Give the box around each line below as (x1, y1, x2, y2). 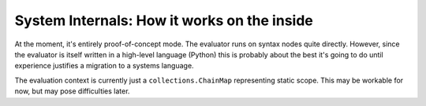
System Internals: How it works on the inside (14, 12, 313, 29)
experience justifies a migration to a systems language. (14, 61, 194, 71)
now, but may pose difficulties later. (14, 86, 130, 96)
